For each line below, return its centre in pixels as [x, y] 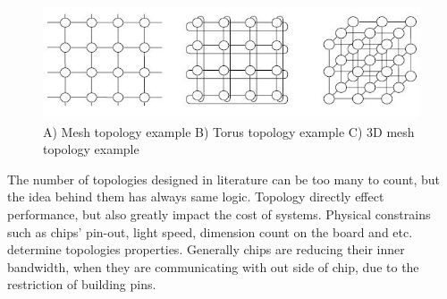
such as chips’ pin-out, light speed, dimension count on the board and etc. [210, 231]
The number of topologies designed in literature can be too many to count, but [224, 179]
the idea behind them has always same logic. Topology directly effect [196, 196]
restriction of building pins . [82, 284]
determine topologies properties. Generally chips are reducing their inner [206, 249]
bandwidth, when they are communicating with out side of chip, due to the [213, 266]
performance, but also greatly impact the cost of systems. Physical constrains [219, 214]
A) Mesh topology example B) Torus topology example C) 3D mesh [229, 131]
